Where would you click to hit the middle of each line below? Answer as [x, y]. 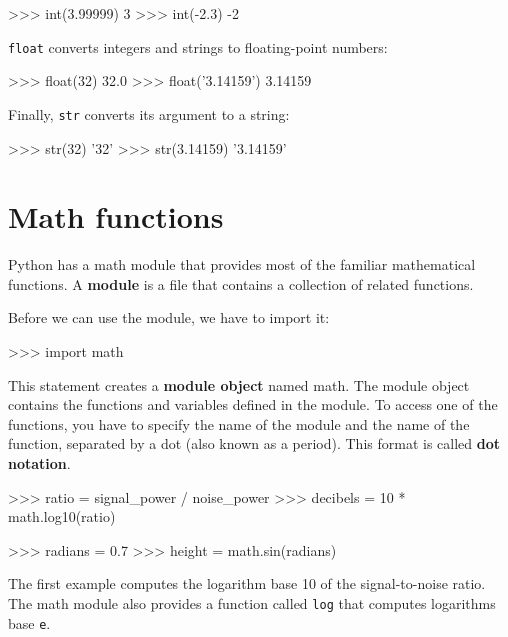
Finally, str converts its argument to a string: [149, 113]
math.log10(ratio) [62, 516]
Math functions [116, 216]
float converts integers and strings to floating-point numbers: [198, 46]
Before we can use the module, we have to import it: [169, 317]
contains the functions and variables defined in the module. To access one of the [253, 404]
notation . [39, 462]
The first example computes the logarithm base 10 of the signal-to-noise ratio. [247, 583]
